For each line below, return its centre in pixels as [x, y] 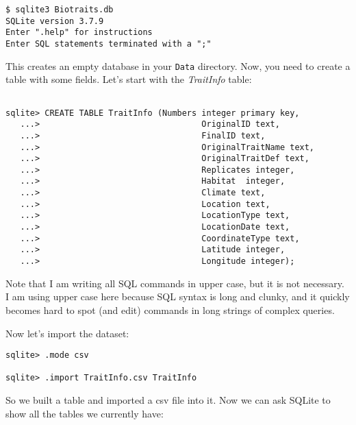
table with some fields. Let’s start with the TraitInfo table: [129, 79]
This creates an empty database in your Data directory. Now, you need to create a [178, 65]
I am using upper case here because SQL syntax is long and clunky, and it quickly [178, 296]
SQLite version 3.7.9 [55, 21]
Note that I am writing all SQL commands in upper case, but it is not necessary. [175, 283]
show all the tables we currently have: [85, 413]
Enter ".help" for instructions [79, 33]
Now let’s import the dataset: [67, 333]
